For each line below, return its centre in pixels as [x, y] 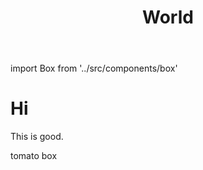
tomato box [34, 156]
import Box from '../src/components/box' [94, 68]
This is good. [37, 137]
